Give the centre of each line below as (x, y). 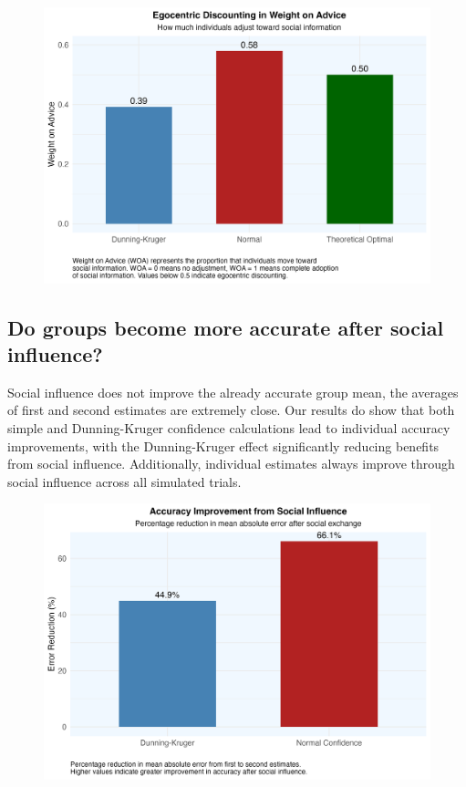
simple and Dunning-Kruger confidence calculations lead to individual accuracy (229, 428)
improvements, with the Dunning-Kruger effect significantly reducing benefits (223, 445)
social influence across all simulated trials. (124, 481)
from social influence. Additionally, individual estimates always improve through (231, 464)
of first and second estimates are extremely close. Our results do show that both (231, 410)
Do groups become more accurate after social (226, 327)
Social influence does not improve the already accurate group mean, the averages (233, 392)
